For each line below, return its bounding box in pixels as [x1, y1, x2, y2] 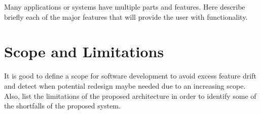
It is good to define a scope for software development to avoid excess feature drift [4, 70, 256, 81]
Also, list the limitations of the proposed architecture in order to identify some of [4, 90, 256, 101]
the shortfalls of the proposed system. [4, 100, 121, 111]
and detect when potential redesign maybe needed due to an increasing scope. [4, 80, 246, 91]
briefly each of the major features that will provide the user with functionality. [4, 11, 248, 22]
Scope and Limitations [4, 41, 164, 62]
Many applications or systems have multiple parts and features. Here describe [4, 2, 245, 12]
